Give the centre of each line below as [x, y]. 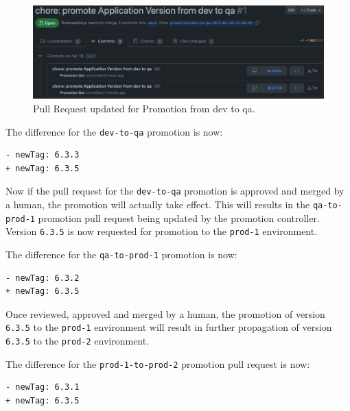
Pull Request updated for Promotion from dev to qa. [144, 108]
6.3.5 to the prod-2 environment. [78, 341]
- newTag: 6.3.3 [43, 155]
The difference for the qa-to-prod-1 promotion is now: [121, 254]
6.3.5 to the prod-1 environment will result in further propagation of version [169, 327]
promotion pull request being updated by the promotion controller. [179, 217]
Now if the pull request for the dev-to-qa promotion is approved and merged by [175, 191]
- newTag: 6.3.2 [43, 278]
